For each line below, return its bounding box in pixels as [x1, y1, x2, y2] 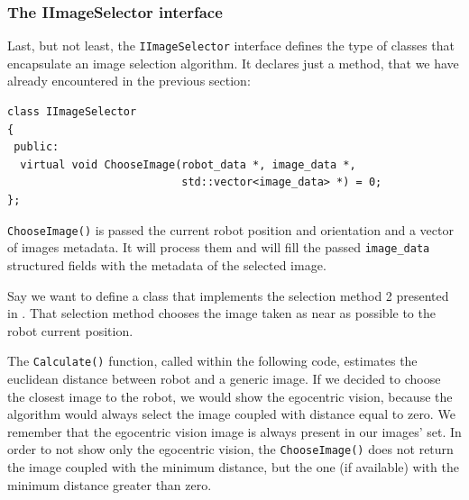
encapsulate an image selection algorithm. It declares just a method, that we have [7, 53, 459, 72]
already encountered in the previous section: [7, 71, 251, 90]
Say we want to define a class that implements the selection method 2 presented [7, 286, 449, 305]
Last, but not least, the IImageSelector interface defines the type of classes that [7, 36, 455, 55]
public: [14, 141, 60, 154]
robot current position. [7, 321, 133, 340]
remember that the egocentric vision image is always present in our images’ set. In [7, 422, 462, 441]
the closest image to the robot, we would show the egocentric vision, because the [7, 386, 453, 405]
